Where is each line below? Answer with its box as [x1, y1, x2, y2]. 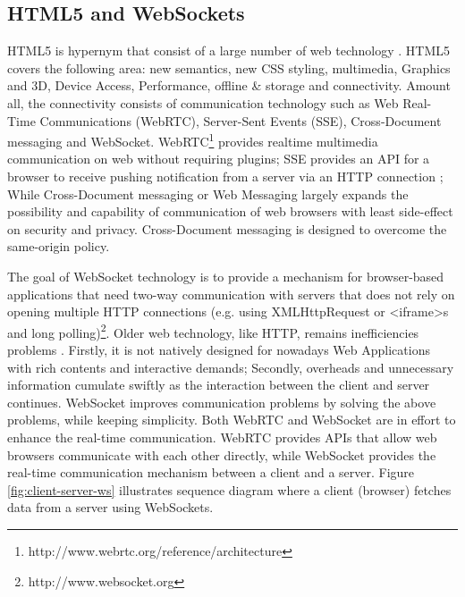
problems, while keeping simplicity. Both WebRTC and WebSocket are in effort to [7, 410, 456, 429]
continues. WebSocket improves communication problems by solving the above [7, 392, 436, 411]
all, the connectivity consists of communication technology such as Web [7, 93, 399, 112]
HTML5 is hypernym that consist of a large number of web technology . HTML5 [7, 41, 450, 60]
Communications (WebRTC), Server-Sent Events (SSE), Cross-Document [39, 111, 442, 130]
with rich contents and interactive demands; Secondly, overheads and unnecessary [7, 357, 454, 376]
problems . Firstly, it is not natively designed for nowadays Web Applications [7, 341, 430, 359]
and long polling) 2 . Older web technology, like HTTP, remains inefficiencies [7, 320, 419, 341]
